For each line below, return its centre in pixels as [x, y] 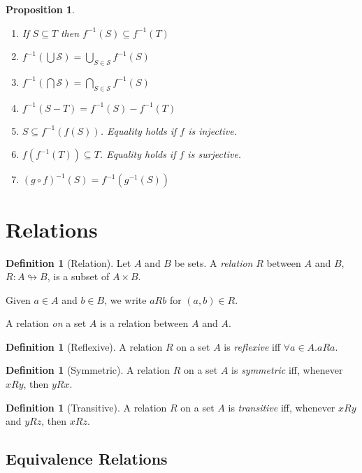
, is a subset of [78, 276]
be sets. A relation [213, 262]
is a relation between [144, 323]
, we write [125, 299]
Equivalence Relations [87, 459]
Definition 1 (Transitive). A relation [86, 407]
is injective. [212, 130]
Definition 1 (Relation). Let [68, 262]
